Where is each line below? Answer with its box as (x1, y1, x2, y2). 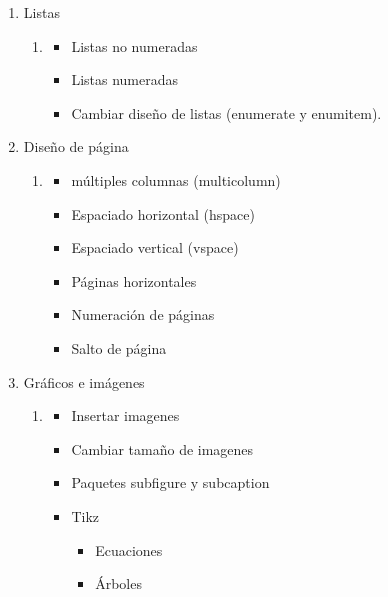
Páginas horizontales (71, 270, 197, 291)
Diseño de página (23, 136, 129, 157)
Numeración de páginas (71, 304, 215, 325)
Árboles (95, 573, 142, 594)
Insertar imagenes (71, 405, 180, 426)
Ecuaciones (95, 539, 163, 560)
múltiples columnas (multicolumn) (71, 169, 281, 190)
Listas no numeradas (71, 35, 198, 56)
